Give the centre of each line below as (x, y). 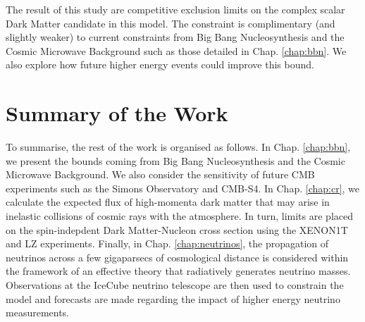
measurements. (38, 312)
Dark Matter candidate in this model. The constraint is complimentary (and (171, 23)
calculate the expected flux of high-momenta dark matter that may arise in (168, 202)
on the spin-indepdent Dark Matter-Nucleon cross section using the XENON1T (177, 229)
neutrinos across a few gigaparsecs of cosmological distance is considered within (177, 257)
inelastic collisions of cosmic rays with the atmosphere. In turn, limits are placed (179, 216)
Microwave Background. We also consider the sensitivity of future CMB (160, 174)
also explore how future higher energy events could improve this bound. (160, 64)
